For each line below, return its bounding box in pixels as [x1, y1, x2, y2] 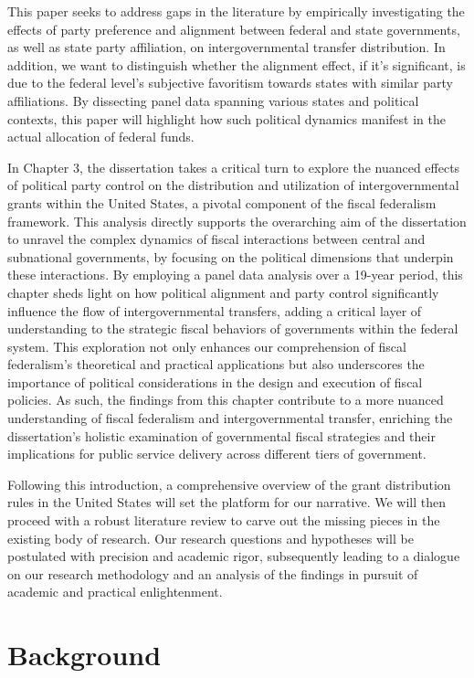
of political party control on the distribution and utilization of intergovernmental [7, 175, 459, 195]
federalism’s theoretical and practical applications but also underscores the [7, 355, 425, 374]
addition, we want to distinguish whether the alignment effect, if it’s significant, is [7, 55, 466, 74]
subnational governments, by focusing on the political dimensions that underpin [7, 247, 454, 266]
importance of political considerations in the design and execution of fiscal [7, 372, 423, 391]
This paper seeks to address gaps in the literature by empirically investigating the [7, 2, 465, 20]
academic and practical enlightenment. [7, 582, 223, 601]
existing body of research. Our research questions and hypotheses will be [7, 528, 414, 547]
